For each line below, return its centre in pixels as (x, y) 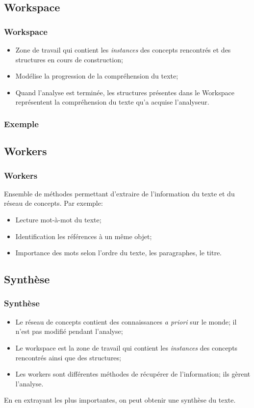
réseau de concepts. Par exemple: (53, 203)
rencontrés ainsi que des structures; (68, 357)
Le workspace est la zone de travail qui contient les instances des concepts (127, 347)
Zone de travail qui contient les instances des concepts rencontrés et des (123, 50)
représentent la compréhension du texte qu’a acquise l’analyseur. (112, 102)
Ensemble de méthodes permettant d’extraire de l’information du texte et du (119, 193)
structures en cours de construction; (69, 59)
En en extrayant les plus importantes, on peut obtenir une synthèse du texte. (120, 400)
